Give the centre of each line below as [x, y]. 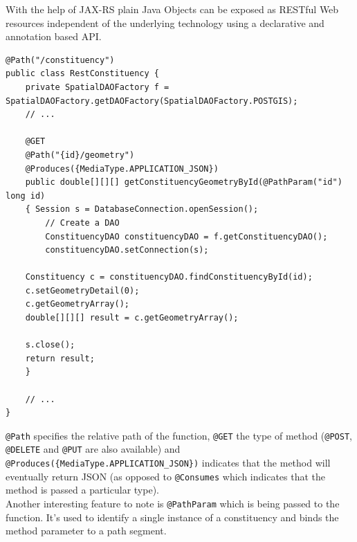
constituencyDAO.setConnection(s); [127, 250]
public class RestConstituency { [82, 74]
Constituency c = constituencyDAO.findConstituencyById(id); [169, 277]
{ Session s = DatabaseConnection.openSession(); [142, 209]
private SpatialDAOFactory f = [97, 87]
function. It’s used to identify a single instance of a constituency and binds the [172, 517]
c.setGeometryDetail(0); [82, 290]
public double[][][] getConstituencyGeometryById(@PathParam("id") [184, 182]
